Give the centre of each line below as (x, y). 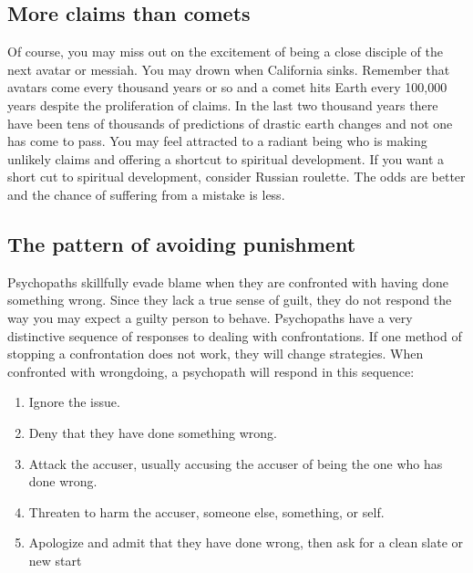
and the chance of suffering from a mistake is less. (146, 194)
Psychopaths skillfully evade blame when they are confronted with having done (228, 281)
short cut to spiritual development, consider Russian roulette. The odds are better (236, 177)
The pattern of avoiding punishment (182, 243)
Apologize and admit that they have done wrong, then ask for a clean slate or (246, 542)
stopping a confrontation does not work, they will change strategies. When (216, 354)
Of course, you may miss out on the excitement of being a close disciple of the (225, 52)
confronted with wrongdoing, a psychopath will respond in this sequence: (211, 371)
